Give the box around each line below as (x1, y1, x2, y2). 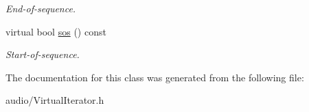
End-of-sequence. (5, 1, 76, 15)
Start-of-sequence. (5, 47, 80, 61)
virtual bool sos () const (5, 24, 106, 38)
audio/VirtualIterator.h (5, 93, 104, 107)
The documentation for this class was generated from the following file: (5, 70, 304, 84)
